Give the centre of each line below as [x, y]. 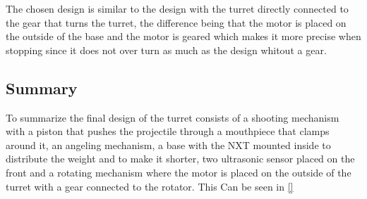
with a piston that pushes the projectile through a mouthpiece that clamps [168, 131]
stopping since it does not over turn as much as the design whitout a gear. [166, 50]
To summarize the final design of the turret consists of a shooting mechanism [173, 117]
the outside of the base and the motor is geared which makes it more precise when [183, 36]
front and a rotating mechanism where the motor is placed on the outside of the [179, 172]
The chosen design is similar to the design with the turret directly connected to [177, 8]
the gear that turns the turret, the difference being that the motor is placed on [176, 22]
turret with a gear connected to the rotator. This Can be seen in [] [150, 186]
